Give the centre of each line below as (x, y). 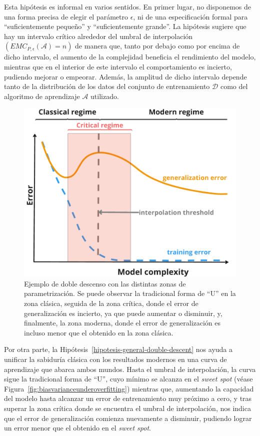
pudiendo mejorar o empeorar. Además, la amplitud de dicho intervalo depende (125, 76)
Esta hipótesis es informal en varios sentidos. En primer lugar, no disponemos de (128, 6)
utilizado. (105, 96)
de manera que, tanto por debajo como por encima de (157, 46)
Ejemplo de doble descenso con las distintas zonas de (105, 283)
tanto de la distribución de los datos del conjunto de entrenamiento (107, 86)
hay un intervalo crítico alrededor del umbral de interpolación (98, 36)
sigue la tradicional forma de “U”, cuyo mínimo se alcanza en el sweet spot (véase (128, 379)
